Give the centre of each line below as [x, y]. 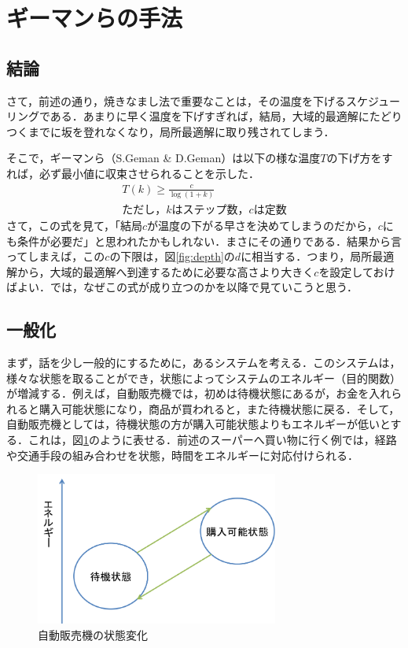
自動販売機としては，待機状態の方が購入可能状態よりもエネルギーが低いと [198, 424]
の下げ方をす [360, 158]
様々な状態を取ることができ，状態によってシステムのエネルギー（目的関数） [204, 378]
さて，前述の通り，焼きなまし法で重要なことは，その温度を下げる [176, 100]
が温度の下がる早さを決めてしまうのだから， [263, 225]
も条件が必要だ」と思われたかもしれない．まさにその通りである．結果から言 [204, 241]
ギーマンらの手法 [95, 18]
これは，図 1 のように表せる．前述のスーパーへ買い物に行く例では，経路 [212, 440]
